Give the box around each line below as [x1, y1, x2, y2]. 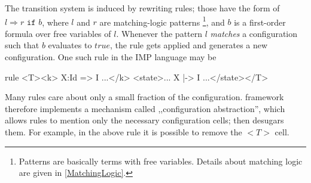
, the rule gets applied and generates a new [110, 39, 268, 51]
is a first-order [234, 15, 286, 28]
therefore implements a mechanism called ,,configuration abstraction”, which [5, 102, 285, 114]
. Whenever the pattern [116, 27, 203, 39]
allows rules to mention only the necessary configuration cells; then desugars [5, 114, 284, 126]
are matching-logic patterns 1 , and [99, 14, 225, 28]
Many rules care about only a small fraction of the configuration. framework [5, 91, 284, 103]
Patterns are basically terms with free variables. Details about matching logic [19, 154, 303, 167]
